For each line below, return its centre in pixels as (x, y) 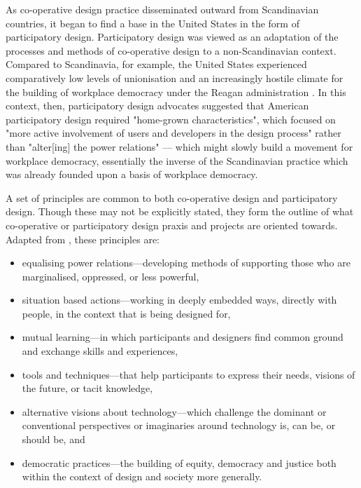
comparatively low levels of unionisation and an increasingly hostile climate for (175, 77)
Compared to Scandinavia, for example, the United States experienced (156, 64)
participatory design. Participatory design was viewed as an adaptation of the (172, 37)
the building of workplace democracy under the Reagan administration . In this (176, 91)
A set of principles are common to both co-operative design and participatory (172, 197)
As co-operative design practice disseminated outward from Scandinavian (162, 9)
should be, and (54, 439)
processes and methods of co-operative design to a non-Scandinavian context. (171, 50)
